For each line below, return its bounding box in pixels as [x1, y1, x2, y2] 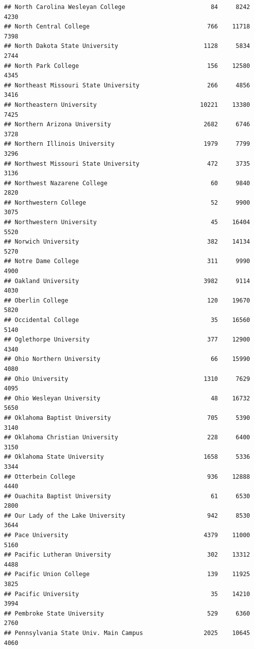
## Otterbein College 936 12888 [4, 473, 250, 480]
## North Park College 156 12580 [4, 62, 250, 69]
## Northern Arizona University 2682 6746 [4, 121, 250, 128]
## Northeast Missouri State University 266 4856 [4, 81, 250, 89]
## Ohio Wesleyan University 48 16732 [4, 394, 250, 402]
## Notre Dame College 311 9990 [4, 258, 250, 265]
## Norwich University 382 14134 [4, 238, 250, 246]
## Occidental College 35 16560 [4, 317, 250, 324]
